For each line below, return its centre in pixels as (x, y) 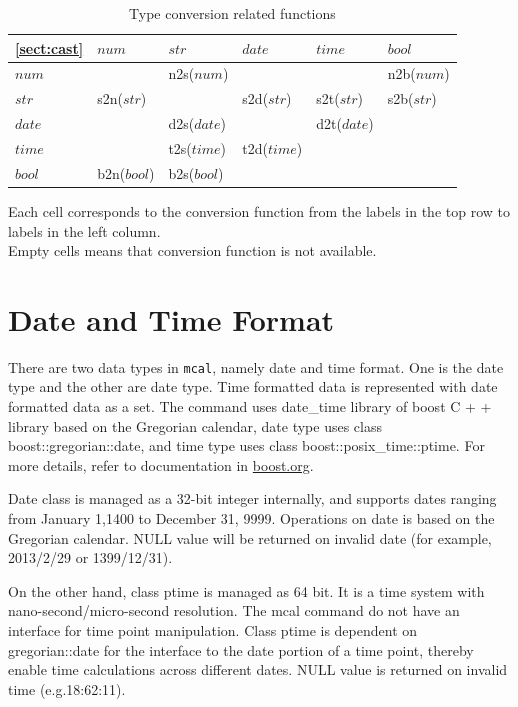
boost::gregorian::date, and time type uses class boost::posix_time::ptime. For (246, 445)
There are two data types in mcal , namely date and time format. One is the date (256, 366)
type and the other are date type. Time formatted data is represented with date (253, 386)
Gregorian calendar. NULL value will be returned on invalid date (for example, (250, 537)
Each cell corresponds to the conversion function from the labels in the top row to (259, 210)
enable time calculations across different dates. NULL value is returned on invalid (258, 669)
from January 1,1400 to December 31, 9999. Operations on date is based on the (251, 518)
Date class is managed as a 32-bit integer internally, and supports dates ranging (252, 498)
